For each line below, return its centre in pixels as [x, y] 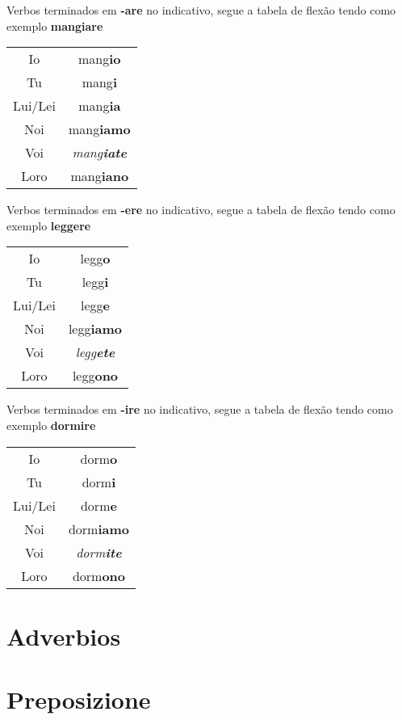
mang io [100, 59]
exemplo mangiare [55, 25]
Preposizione [79, 699]
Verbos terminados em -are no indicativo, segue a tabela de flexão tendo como [201, 10]
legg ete [95, 352]
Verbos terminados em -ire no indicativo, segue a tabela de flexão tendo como [200, 409]
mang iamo [99, 129]
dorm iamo [98, 528]
